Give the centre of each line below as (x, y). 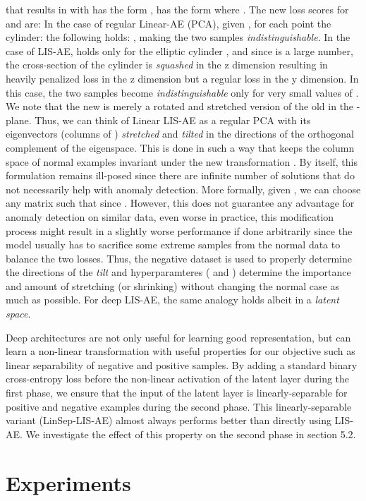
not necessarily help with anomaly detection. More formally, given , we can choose (183, 189)
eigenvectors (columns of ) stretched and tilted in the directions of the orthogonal (180, 134)
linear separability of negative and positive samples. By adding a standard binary (182, 364)
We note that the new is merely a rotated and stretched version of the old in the (180, 106)
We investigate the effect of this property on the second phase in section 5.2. (191, 434)
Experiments (68, 482)
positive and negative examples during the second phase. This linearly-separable (179, 406)
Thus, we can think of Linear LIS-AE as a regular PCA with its (173, 120)
